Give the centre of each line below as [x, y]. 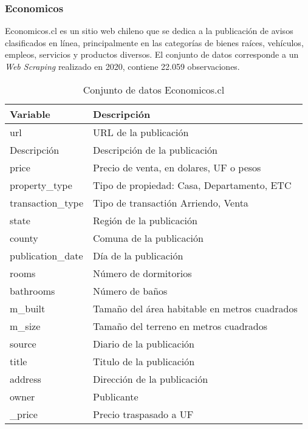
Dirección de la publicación [151, 379]
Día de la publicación [138, 255]
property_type [41, 185]
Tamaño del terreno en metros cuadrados [180, 326]
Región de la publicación [145, 220]
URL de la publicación [141, 132]
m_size [25, 326]
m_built [28, 308]
